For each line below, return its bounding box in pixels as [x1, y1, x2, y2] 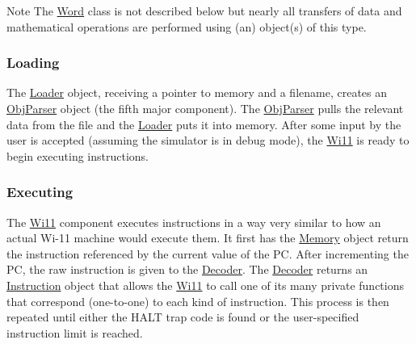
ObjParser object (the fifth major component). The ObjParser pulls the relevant [6, 100, 404, 116]
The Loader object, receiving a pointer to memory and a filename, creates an [6, 84, 388, 101]
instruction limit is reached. [6, 324, 143, 341]
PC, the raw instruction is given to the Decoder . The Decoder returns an [6, 261, 368, 278]
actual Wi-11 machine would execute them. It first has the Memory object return [6, 229, 409, 246]
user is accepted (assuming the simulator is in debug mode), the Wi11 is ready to [6, 132, 410, 149]
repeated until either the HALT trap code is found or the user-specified [6, 308, 359, 325]
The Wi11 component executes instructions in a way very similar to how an [6, 213, 381, 230]
